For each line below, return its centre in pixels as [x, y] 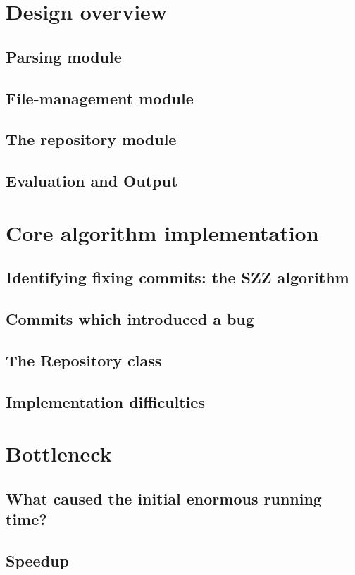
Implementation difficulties [105, 401]
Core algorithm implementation [162, 232]
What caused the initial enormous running [164, 498]
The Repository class [84, 360]
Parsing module [64, 56]
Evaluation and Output [92, 181]
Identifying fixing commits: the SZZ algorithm [177, 277]
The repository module [91, 139]
